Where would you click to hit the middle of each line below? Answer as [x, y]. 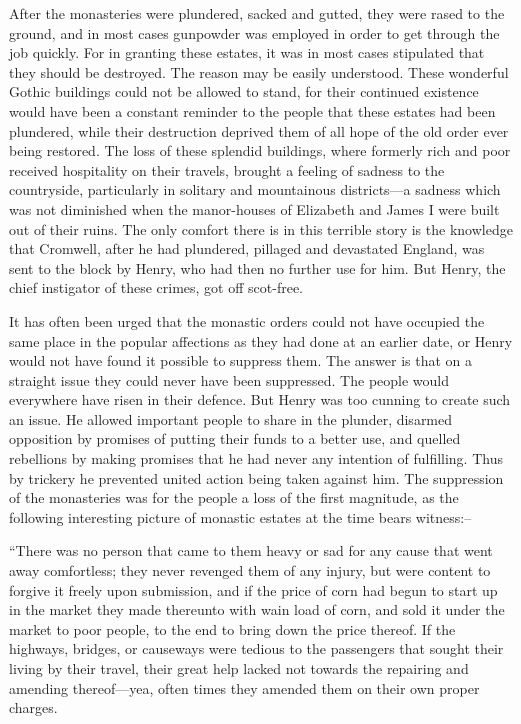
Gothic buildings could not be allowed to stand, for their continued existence [244, 91]
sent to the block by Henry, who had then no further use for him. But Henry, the [257, 267]
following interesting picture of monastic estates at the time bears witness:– [240, 516]
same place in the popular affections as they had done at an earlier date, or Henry [261, 340]
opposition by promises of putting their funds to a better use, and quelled [235, 438]
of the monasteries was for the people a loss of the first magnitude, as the [234, 497]
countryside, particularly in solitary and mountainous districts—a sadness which [255, 189]
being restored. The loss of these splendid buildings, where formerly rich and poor [260, 150]
